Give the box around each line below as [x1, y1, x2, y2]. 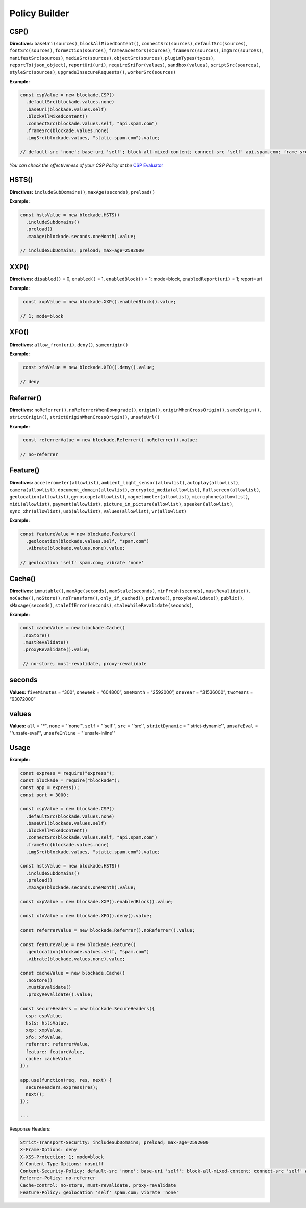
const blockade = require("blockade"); [20, 777, 120, 783]
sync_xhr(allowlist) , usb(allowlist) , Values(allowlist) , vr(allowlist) [9, 508, 187, 514]
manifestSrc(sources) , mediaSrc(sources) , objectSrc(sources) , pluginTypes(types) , [9, 55, 215, 61]
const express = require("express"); [20, 770, 115, 776]
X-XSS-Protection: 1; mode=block [20, 1153, 104, 1160]
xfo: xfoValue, [25, 1034, 64, 1040]
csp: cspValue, [25, 1013, 64, 1019]
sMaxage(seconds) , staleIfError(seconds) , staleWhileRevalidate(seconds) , [9, 602, 194, 608]
